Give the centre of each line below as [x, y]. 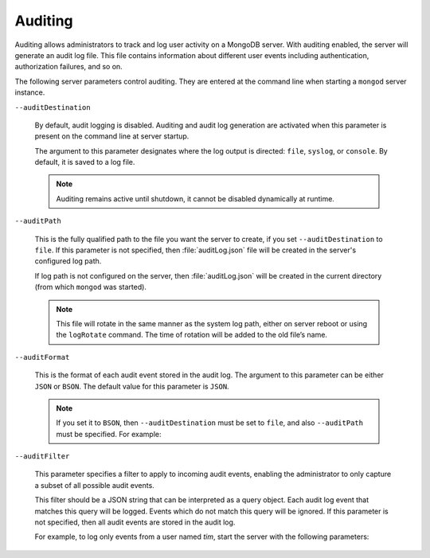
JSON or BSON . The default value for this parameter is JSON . [132, 386]
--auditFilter [42, 457]
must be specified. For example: [109, 434]
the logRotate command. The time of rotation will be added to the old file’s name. [192, 335]
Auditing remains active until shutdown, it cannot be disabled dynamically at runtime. [195, 198]
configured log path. [68, 261]
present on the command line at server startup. [112, 136]
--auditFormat [42, 357]
